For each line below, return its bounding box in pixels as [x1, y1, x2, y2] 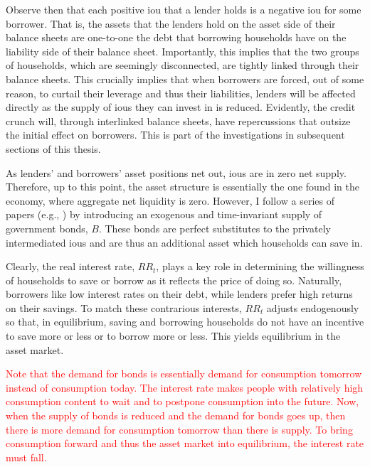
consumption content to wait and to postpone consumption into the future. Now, [6, 394, 359, 409]
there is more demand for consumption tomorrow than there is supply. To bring [6, 422, 353, 436]
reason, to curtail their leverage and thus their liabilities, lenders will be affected [6, 85, 356, 100]
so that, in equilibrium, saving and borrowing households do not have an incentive [6, 314, 364, 329]
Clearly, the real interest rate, [6, 259, 135, 274]
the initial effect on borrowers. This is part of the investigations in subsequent [6, 127, 345, 142]
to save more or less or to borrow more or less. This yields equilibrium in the [6, 328, 341, 343]
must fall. [6, 449, 47, 464]
